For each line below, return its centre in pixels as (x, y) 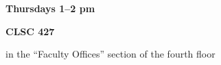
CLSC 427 (30, 31)
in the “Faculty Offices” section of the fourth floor (110, 54)
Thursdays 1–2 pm (50, 8)
